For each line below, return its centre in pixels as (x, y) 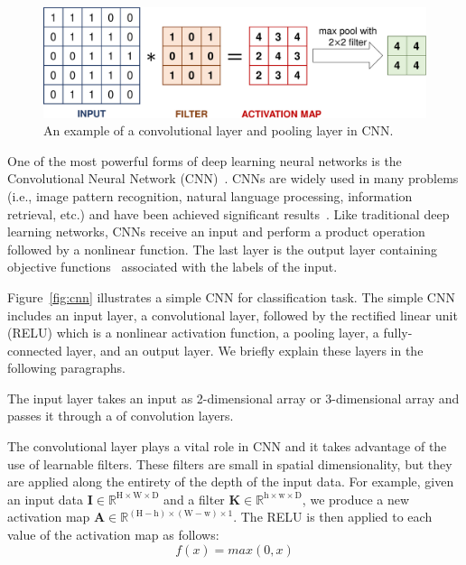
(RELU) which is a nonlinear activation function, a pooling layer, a (193, 333)
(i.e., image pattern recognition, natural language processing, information (210, 195)
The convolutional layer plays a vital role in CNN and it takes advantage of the (227, 446)
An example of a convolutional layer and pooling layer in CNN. (219, 130)
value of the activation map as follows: (113, 535)
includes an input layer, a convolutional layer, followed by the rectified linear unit (233, 315)
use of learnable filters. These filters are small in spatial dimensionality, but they (230, 463)
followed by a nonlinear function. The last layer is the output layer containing (222, 249)
